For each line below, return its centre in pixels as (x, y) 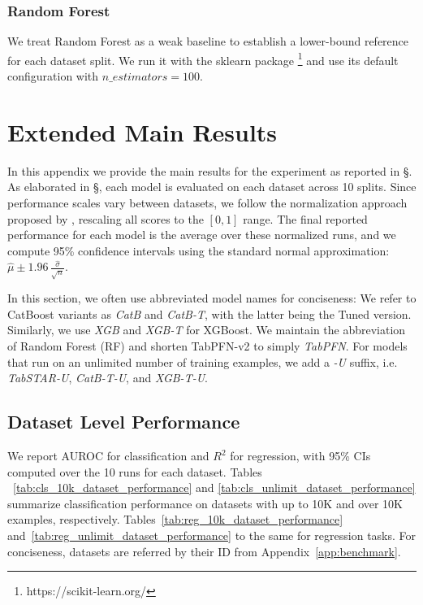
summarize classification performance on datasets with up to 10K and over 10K (205, 503)
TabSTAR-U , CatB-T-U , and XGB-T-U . (108, 378)
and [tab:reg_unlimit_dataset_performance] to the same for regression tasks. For (212, 535)
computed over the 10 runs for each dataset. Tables (135, 471)
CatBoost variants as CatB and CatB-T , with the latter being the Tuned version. (209, 313)
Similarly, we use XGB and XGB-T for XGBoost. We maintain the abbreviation (207, 330)
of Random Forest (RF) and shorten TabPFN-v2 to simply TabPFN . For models (207, 346)
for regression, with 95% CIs (300, 456)
